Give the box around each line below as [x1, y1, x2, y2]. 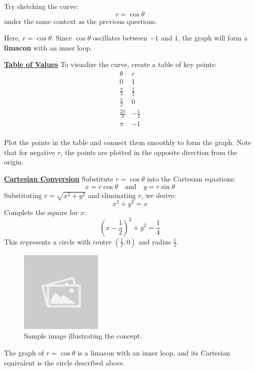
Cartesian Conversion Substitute [4, 173, 113, 183]
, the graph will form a [177, 32, 247, 43]
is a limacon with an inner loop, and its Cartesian [77, 347, 230, 358]
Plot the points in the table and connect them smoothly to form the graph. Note [4, 137, 251, 147]
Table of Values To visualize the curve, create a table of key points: [4, 59, 217, 69]
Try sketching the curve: [4, 1, 78, 11]
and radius [138, 236, 171, 246]
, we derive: [141, 189, 176, 200]
